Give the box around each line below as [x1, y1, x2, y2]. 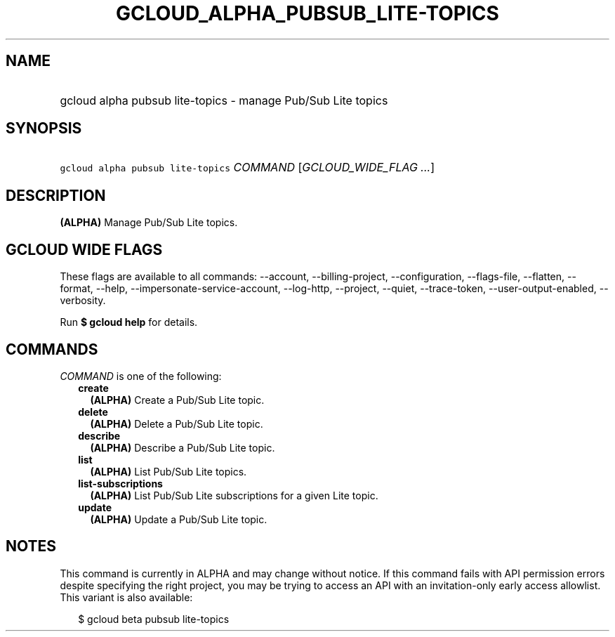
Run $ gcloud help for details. [60, 316, 198, 329]
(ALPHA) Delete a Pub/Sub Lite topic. [90, 417, 263, 430]
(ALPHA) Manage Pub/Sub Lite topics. [60, 216, 238, 229]
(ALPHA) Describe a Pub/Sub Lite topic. [90, 441, 275, 454]
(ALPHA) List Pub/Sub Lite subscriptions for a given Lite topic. [90, 489, 378, 501]
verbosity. [60, 294, 106, 307]
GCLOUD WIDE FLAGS [6, 240, 163, 258]
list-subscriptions [78, 477, 163, 490]
